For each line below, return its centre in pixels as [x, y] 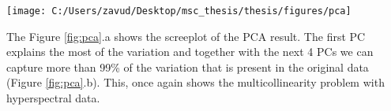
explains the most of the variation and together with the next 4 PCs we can [190, 52]
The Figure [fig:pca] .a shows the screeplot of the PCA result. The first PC [186, 36]
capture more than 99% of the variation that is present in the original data [188, 67]
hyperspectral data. [53, 98]
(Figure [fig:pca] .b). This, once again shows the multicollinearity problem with [195, 82]
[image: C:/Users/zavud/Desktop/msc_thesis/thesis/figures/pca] [179, 11]
